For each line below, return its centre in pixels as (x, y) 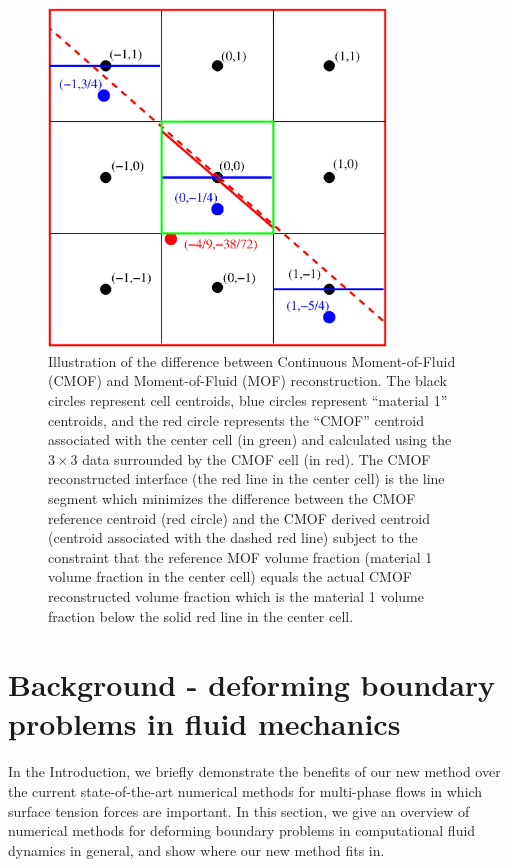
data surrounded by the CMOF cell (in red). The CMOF (256, 458)
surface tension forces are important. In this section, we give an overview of (239, 810)
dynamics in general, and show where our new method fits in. (196, 849)
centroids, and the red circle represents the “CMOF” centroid (236, 419)
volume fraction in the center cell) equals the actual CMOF (230, 576)
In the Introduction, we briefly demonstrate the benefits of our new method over (254, 771)
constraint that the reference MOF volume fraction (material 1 (240, 556)
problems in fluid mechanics (204, 723)
